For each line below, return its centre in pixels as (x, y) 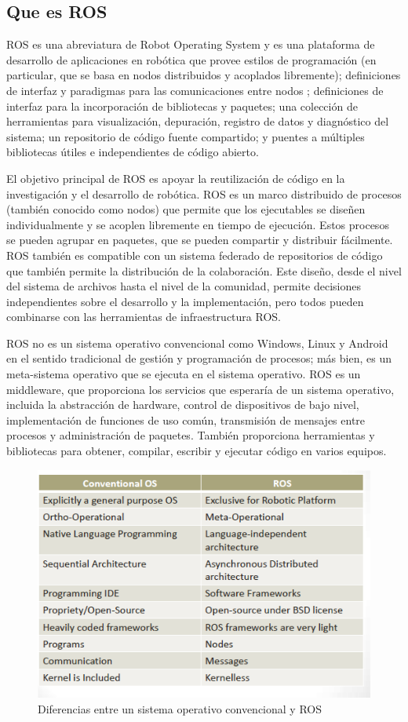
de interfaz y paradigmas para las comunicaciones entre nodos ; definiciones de (195, 90)
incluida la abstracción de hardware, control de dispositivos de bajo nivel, (183, 405)
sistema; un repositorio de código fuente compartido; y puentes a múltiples (186, 136)
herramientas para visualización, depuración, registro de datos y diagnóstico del (198, 121)
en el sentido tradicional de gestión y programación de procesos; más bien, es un (199, 358)
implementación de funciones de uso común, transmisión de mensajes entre (186, 419)
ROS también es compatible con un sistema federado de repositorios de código (195, 255)
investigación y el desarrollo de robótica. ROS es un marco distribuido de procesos (204, 193)
